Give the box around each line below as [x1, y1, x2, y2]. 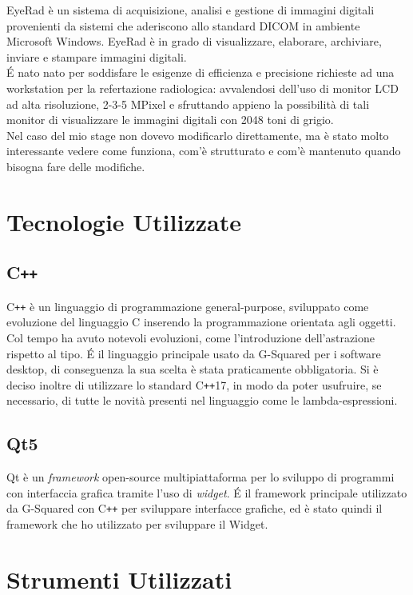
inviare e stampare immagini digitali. [6, 48, 187, 65]
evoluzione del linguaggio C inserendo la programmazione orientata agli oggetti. [6, 313, 396, 330]
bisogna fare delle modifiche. [6, 158, 145, 174]
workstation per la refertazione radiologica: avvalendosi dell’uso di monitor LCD [6, 79, 399, 96]
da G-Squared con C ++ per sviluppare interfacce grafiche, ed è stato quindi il [6, 500, 383, 517]
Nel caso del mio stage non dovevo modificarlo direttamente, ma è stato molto [6, 126, 389, 143]
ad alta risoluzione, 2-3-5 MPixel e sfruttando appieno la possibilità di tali [6, 95, 370, 112]
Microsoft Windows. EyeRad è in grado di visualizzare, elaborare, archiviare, [6, 33, 382, 50]
